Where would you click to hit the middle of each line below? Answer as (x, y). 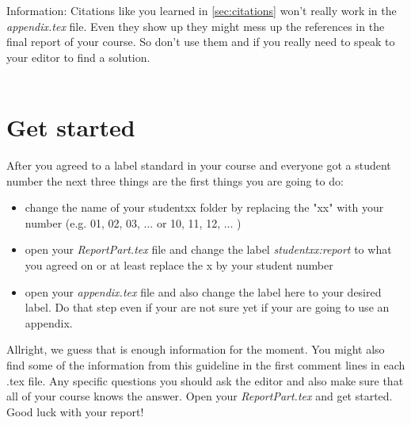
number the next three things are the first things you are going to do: (175, 180)
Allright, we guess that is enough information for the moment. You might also (196, 349)
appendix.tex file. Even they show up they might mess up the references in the (196, 26)
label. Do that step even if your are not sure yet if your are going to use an (207, 307)
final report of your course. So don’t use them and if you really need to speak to (201, 42)
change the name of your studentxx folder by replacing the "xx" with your (204, 207)
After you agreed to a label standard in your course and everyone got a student (199, 165)
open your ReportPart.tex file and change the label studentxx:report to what (208, 249)
